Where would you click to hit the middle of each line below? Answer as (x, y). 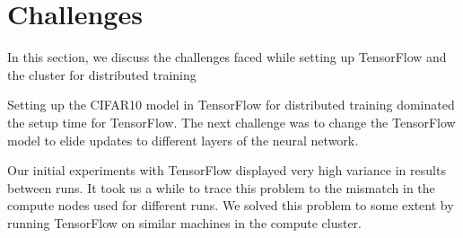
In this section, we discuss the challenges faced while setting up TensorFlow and (227, 57)
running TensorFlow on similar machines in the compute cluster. (184, 222)
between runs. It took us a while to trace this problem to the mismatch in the (221, 187)
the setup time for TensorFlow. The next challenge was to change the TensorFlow (231, 122)
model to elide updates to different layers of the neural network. (183, 140)
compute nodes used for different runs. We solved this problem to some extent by (231, 205)
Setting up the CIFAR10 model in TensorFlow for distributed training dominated (231, 105)
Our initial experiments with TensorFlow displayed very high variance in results (227, 170)
